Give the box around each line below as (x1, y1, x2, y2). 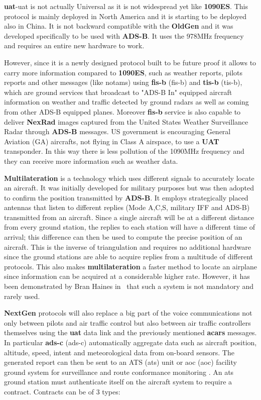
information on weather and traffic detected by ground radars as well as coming (4, 96, 249, 107)
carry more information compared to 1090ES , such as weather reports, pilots (4, 67, 243, 77)
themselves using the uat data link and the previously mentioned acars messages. (4, 327, 257, 338)
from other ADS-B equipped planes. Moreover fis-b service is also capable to (4, 106, 241, 117)
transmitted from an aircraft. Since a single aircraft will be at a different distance (4, 212, 254, 222)
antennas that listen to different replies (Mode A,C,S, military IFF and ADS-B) (4, 202, 250, 213)
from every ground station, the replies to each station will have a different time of (4, 222, 255, 232)
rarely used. (4, 290, 40, 301)
